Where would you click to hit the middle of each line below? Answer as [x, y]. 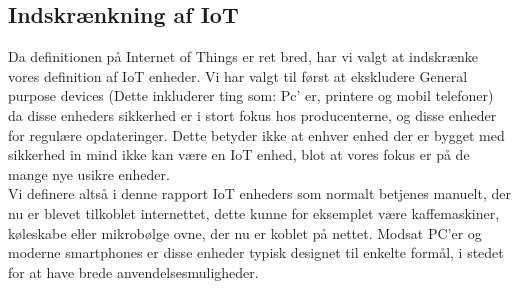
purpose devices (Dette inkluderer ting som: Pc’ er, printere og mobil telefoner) [251, 95]
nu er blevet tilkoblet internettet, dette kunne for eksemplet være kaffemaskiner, [254, 212]
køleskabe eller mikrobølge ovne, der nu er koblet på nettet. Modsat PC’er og [245, 232]
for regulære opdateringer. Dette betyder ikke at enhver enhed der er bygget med [256, 134]
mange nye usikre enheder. [89, 173]
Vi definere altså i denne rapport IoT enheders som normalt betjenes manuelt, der [259, 193]
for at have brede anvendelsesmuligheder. [133, 271]
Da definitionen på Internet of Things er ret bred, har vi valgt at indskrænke [243, 56]
